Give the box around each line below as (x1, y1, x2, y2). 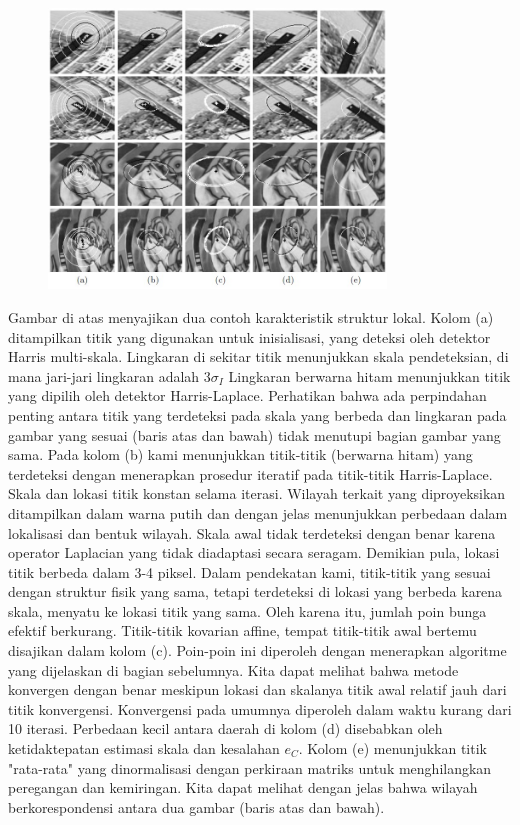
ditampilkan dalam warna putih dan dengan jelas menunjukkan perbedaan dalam (8, 502, 508, 523)
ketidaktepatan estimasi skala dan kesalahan (8, 738, 280, 759)
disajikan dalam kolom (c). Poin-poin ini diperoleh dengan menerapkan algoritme (8, 640, 507, 661)
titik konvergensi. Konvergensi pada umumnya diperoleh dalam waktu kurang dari (8, 698, 512, 719)
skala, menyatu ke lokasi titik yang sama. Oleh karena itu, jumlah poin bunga (8, 600, 487, 621)
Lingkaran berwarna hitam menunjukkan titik (228, 365, 511, 386)
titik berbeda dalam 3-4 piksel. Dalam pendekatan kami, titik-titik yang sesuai (8, 561, 491, 582)
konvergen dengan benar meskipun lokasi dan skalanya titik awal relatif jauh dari (8, 679, 507, 700)
